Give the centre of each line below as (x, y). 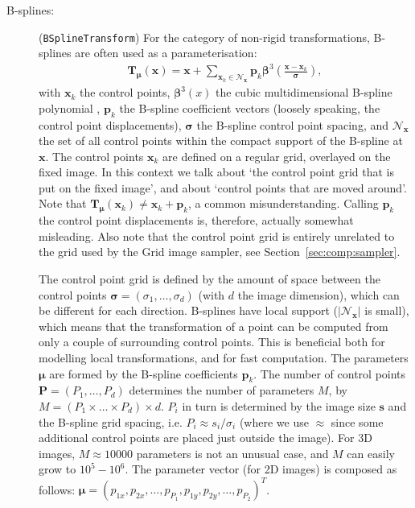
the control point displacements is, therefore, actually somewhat (196, 220)
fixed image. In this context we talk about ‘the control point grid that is (217, 172)
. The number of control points (330, 373)
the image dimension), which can (318, 294)
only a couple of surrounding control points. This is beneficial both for (212, 342)
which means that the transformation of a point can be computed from (214, 326)
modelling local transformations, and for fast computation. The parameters (224, 358)
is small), (387, 310)
